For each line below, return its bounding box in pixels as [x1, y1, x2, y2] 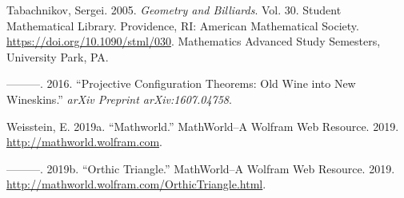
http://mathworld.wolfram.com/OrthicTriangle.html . [6, 176, 266, 192]
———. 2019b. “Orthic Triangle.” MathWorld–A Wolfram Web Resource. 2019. [6, 160, 395, 176]
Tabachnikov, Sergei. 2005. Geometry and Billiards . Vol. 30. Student [6, 2, 342, 18]
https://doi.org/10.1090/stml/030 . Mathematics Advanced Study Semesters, [6, 33, 381, 49]
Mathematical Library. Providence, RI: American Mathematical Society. [6, 17, 359, 34]
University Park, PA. [6, 48, 109, 65]
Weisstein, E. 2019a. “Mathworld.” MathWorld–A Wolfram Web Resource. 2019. [6, 117, 399, 134]
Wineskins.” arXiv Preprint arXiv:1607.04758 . [6, 90, 232, 107]
